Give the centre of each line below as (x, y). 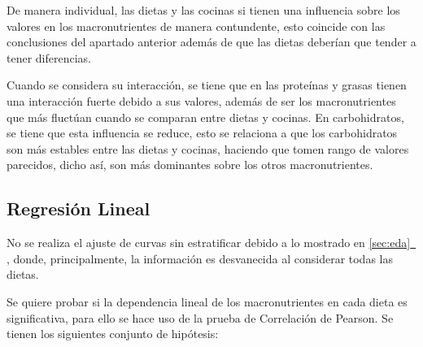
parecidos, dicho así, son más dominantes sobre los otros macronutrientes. (190, 165)
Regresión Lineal (78, 208)
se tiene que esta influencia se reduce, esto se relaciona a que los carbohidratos (202, 133)
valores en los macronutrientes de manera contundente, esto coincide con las (196, 26)
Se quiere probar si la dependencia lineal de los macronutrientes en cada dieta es (207, 301)
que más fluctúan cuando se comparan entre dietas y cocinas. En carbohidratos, (205, 117)
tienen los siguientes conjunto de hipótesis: (113, 334)
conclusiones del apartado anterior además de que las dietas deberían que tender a (211, 42)
